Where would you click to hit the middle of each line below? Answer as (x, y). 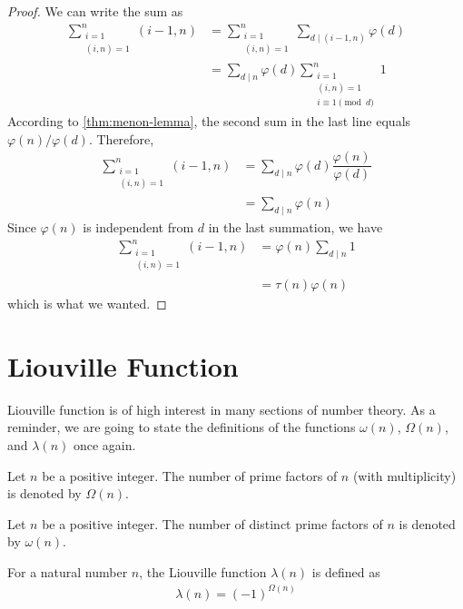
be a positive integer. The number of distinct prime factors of (212, 523)
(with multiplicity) (404, 475)
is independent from (138, 227)
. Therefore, (121, 138)
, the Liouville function (203, 571)
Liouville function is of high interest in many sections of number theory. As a (222, 409)
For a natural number (68, 571)
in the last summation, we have (296, 227)
